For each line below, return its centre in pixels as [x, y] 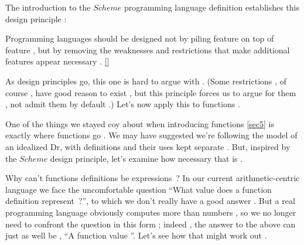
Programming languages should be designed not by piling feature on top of [140, 38]
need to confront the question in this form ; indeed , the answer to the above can [151, 224]
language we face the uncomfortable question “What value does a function [139, 189]
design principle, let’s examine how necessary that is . [146, 158]
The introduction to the [48, 7]
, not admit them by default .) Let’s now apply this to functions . [123, 104]
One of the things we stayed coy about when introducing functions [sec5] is [140, 123]
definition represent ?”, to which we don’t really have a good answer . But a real [150, 201]
